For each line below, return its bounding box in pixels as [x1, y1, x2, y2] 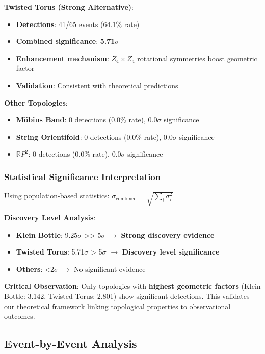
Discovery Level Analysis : [4, 212, 96, 223]
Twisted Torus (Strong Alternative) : [4, 2, 134, 12]
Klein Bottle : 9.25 [16, 229, 78, 240]
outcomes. [4, 311, 35, 321]
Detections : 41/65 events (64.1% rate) [16, 18, 140, 29]
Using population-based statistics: [4, 190, 110, 201]
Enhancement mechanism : [16, 53, 109, 63]
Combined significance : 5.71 [16, 36, 115, 46]
